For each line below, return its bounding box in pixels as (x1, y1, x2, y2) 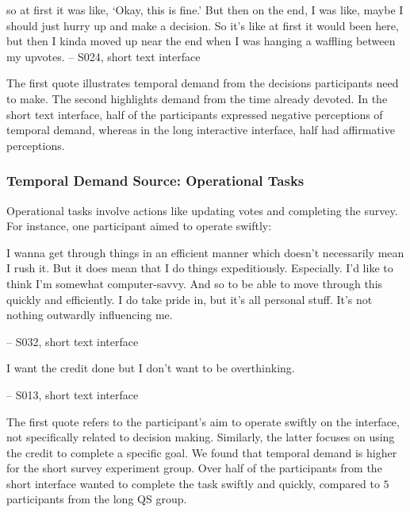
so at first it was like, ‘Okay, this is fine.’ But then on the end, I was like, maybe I (6, 2, 404, 17)
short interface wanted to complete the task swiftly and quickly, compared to (6, 475, 380, 491)
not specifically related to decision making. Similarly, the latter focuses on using (6, 429, 395, 445)
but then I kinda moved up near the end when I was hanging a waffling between (6, 33, 396, 49)
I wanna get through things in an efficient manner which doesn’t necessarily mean (6, 244, 404, 260)
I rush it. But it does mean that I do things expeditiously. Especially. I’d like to (6, 260, 393, 276)
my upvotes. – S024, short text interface (6, 48, 201, 64)
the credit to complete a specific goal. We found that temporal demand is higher (6, 444, 397, 460)
